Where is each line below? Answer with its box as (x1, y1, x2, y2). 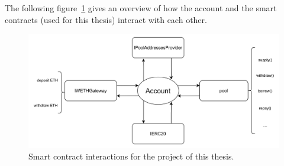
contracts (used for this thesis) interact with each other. (5, 13, 207, 25)
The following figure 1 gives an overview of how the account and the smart (5, 2, 277, 14)
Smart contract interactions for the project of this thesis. (28, 149, 234, 162)
